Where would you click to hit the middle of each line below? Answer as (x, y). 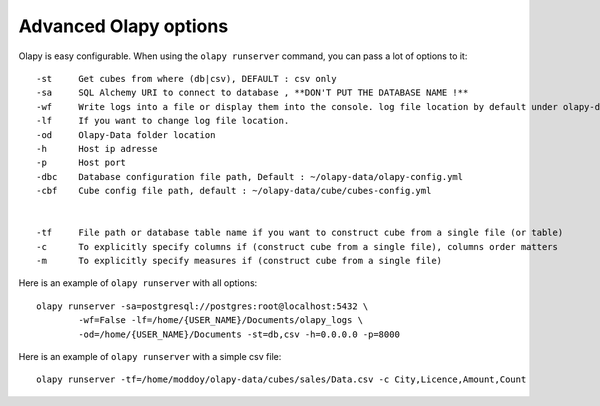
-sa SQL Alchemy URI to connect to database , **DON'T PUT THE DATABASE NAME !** (252, 93)
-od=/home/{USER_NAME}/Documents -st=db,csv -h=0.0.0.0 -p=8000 (239, 334)
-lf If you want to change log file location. (163, 121)
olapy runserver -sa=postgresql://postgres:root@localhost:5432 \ (202, 306)
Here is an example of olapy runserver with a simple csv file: (150, 356)
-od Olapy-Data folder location (126, 134)
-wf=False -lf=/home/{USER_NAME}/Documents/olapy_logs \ (221, 320)
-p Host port (81, 163)
